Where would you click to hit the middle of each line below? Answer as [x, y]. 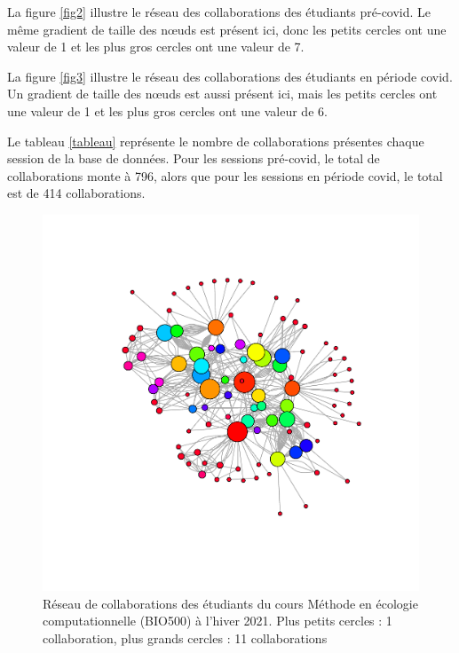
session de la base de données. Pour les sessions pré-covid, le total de [194, 158]
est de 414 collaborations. [76, 193]
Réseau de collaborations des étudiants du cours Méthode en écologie [230, 603]
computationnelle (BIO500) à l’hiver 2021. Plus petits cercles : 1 [218, 621]
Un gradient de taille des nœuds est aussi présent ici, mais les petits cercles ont [222, 94]
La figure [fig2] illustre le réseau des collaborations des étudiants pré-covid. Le [219, 12]
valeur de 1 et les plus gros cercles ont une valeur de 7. [156, 47]
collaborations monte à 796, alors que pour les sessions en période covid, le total [225, 175]
